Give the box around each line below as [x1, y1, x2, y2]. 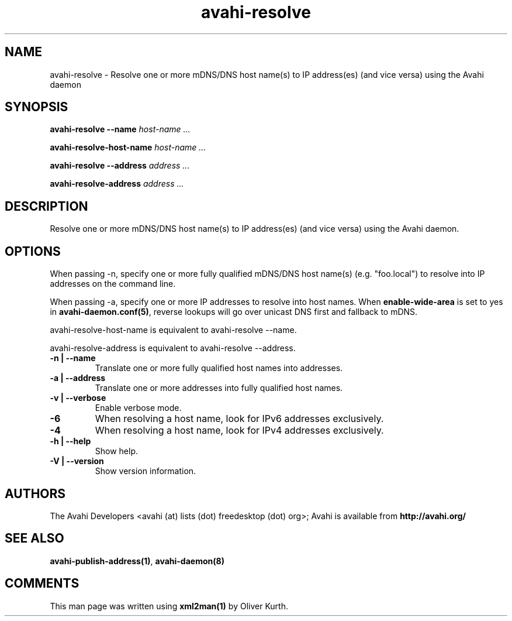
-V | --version [50, 456, 104, 466]
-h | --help [50, 436, 91, 447]
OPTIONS [5, 243, 61, 259]
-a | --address [50, 373, 106, 383]
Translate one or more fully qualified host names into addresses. [95, 363, 343, 373]
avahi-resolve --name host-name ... [50, 124, 191, 135]
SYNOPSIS [5, 100, 68, 115]
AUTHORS [5, 486, 66, 501]
